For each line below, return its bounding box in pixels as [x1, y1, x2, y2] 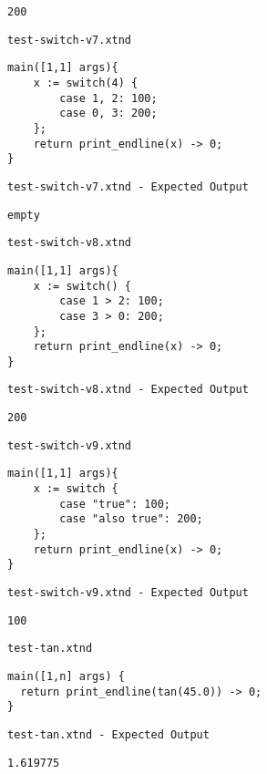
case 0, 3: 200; [59, 107, 158, 120]
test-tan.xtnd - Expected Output [7, 728, 210, 741]
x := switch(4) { [33, 76, 139, 89]
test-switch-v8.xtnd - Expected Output [7, 383, 249, 397]
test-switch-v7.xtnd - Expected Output [7, 180, 249, 193]
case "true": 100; [59, 497, 170, 511]
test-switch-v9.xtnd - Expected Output [7, 586, 249, 600]
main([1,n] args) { [7, 670, 125, 683]
